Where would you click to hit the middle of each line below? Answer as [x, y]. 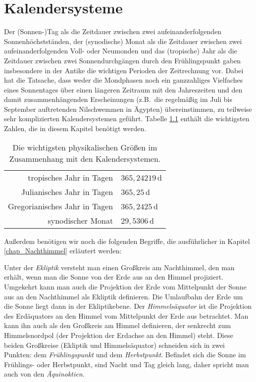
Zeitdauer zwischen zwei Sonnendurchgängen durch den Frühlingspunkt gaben [123, 60]
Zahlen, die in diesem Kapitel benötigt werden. [75, 128]
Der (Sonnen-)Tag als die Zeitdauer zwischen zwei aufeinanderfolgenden [113, 31]
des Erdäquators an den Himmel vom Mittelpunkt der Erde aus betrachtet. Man [126, 315]
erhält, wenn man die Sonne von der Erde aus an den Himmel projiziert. [114, 277]
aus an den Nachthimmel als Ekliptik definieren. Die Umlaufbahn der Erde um [124, 296]
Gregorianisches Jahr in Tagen [61, 206]
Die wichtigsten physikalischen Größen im [85, 147]
